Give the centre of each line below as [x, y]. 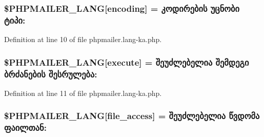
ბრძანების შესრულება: [51, 74]
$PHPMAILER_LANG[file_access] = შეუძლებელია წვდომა [132, 116]
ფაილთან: [25, 128]
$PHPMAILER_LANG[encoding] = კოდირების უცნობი [122, 8]
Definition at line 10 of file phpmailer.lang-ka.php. [83, 39]
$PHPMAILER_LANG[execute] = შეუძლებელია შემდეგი [127, 62]
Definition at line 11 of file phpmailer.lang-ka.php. [83, 93]
